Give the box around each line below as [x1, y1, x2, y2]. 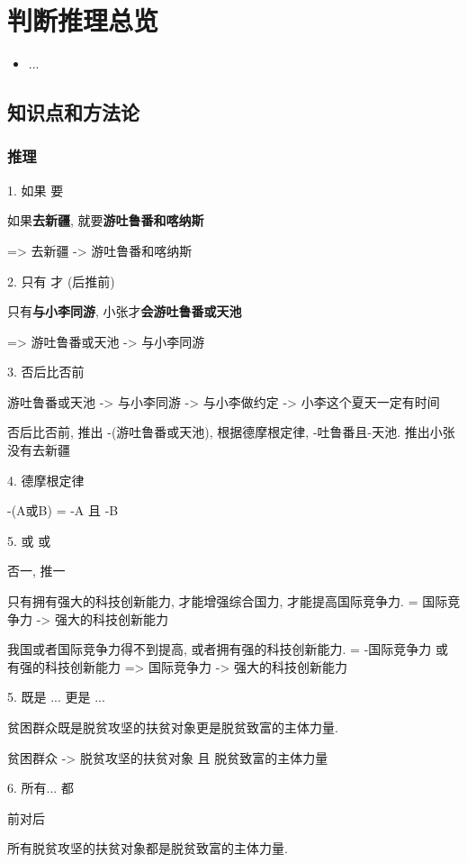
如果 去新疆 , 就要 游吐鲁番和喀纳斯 [7, 211, 204, 230]
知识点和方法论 [7, 98, 139, 126]
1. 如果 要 [7, 180, 64, 199]
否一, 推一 [7, 561, 66, 580]
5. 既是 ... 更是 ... [7, 687, 105, 706]
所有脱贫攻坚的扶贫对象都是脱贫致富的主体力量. [7, 839, 288, 858]
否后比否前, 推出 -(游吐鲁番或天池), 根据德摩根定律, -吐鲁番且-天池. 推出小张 [7, 422, 455, 441]
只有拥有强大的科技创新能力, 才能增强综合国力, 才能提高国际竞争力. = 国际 [7, 592, 448, 611]
